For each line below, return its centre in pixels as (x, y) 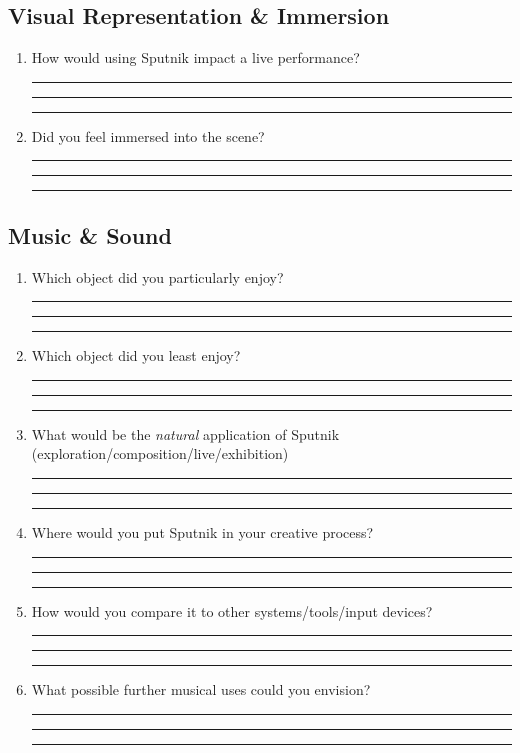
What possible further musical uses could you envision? (201, 689)
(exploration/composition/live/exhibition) (160, 453)
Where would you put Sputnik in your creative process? (202, 531)
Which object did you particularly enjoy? (157, 276)
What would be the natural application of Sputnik (185, 433)
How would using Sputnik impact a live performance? (195, 57)
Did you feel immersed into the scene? (148, 135)
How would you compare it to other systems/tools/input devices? (232, 610)
